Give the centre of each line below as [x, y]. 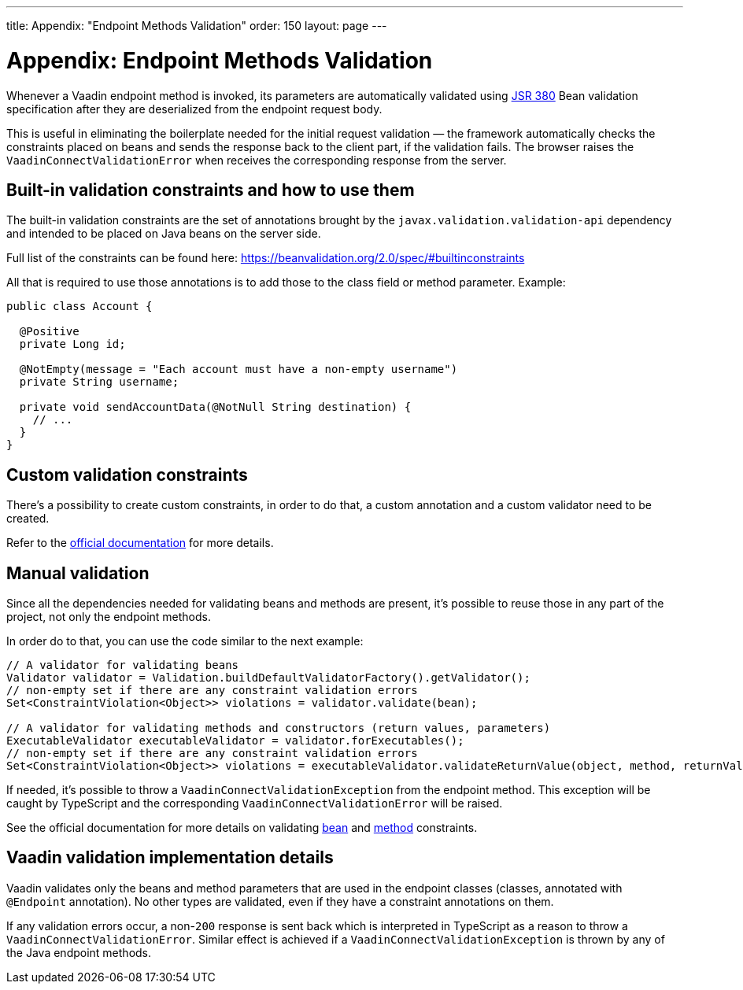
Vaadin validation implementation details [170, 858]
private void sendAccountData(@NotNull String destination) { [215, 407]
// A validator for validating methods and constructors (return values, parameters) [279, 728]
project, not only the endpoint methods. [109, 617]
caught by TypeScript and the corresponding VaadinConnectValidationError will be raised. [255, 803]
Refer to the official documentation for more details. [140, 543]
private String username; [99, 382]
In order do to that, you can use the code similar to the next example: [185, 641]
